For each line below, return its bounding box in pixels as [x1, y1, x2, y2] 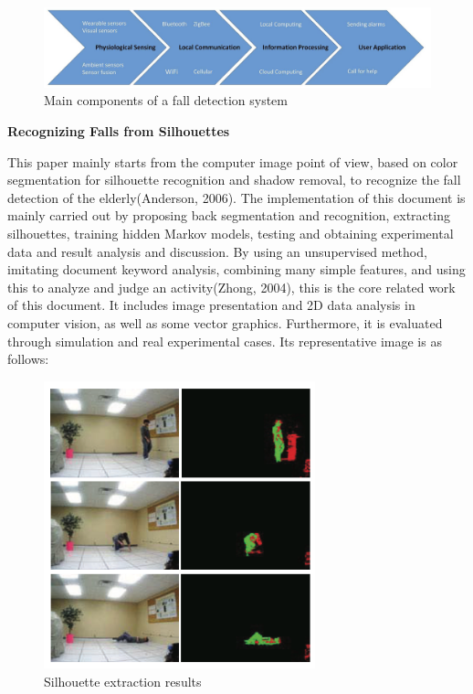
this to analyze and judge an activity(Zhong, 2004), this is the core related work [7, 277, 456, 296]
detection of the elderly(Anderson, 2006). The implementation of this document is [7, 187, 466, 207]
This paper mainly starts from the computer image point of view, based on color [7, 152, 458, 171]
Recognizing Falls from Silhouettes [7, 121, 230, 140]
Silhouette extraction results [44, 671, 202, 690]
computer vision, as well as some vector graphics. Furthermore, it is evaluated [7, 313, 443, 332]
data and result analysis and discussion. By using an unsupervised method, [7, 241, 427, 261]
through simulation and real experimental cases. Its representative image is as [7, 331, 442, 350]
